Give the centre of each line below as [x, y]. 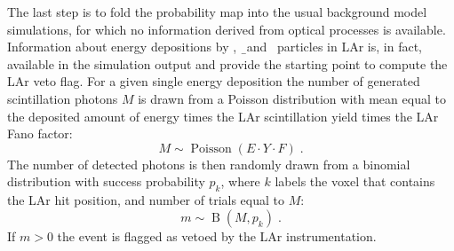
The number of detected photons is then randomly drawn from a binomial [209, 164]
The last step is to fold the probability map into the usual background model [217, 12]
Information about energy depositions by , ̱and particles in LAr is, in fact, [215, 47]
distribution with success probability [106, 181]
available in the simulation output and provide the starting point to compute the [227, 63]
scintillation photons [63, 98]
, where [240, 181]
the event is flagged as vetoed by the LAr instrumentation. [217, 235]
